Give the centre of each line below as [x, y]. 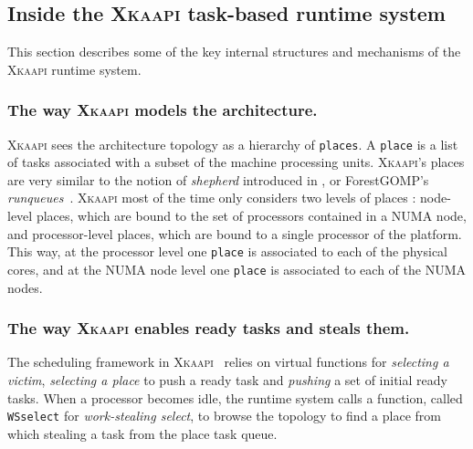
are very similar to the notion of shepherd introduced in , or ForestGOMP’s [218, 179]
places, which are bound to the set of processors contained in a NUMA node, [251, 216]
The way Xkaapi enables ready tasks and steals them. [209, 328]
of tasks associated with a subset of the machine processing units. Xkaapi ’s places [236, 162]
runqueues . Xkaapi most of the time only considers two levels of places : [212, 198]
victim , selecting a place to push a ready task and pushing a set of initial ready [227, 379]
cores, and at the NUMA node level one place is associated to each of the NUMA [236, 269]
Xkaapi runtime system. [74, 69]
